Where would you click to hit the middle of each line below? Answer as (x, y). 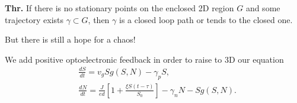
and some (263, 8)
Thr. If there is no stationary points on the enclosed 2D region (119, 8)
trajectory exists (34, 19)
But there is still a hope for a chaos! (70, 39)
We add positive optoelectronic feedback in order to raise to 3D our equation (144, 59)
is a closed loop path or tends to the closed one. (206, 19)
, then (99, 19)
